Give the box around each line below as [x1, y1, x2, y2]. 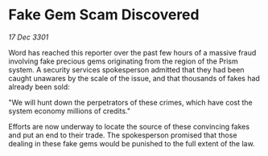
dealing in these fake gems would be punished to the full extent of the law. [8, 138, 255, 148]
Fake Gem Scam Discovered [8, 6, 200, 24]
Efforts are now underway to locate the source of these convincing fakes [8, 121, 250, 131]
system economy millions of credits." [8, 106, 131, 116]
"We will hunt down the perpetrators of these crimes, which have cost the [8, 97, 253, 107]
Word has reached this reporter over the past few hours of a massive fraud [8, 47, 257, 57]
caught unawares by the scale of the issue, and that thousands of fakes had [8, 73, 260, 83]
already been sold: [8, 82, 70, 92]
